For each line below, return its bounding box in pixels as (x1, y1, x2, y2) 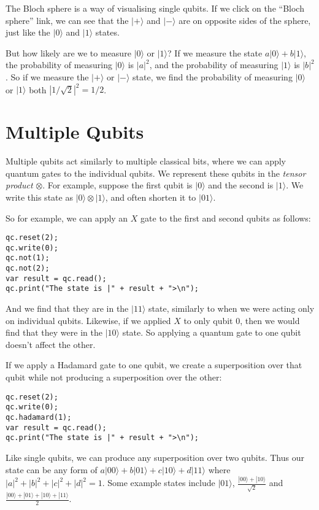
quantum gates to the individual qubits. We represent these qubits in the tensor (6, 166, 306, 179)
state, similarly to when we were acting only (148, 302, 315, 315)
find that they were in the (6, 326, 102, 339)
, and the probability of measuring (149, 58, 279, 71)
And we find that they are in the (6, 302, 129, 315)
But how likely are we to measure (6, 46, 131, 59)
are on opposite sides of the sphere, (179, 14, 311, 26)
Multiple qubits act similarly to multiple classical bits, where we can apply (6, 155, 286, 168)
